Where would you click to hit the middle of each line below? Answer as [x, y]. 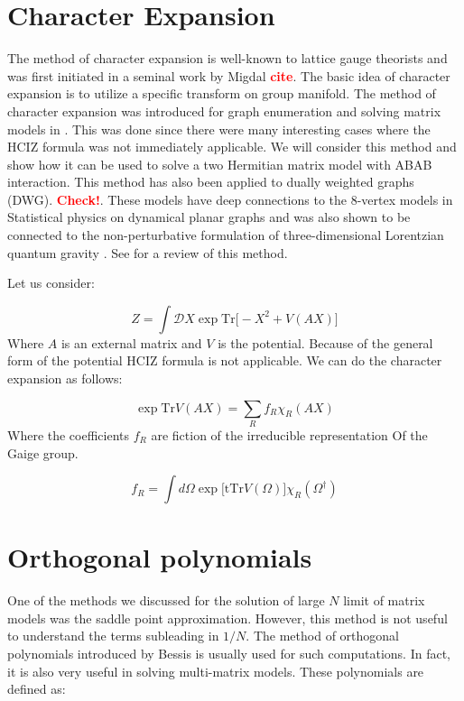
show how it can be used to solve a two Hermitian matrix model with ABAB [220, 164]
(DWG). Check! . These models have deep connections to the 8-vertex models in [230, 199]
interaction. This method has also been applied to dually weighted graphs [211, 182]
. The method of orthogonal [322, 636]
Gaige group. [43, 452]
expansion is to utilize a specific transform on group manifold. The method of [222, 93]
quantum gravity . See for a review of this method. [148, 252]
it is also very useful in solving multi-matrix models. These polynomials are [216, 671]
